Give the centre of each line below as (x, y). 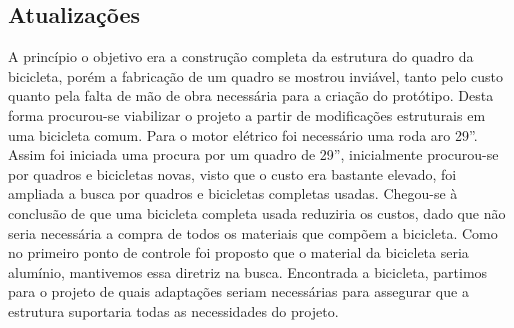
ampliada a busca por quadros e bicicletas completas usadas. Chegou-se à (233, 193)
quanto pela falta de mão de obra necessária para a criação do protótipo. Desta (251, 95)
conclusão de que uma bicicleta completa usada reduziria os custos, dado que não (257, 212)
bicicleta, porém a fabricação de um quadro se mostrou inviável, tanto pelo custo (256, 75)
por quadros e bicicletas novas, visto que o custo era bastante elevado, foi (232, 173)
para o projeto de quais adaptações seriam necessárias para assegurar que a (238, 291)
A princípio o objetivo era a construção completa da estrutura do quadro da (241, 56)
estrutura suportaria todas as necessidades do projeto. (173, 310)
